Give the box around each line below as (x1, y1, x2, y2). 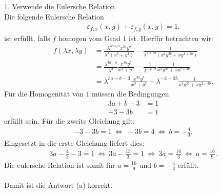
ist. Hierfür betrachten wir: (128, 32, 213, 43)
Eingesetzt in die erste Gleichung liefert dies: (4, 137, 145, 148)
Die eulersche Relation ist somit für (4, 159, 115, 170)
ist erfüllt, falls (4, 32, 50, 43)
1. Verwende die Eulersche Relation (4, 1, 115, 11)
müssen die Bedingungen (92, 88, 169, 99)
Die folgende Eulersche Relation (4, 11, 104, 22)
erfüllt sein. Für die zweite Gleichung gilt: (4, 115, 135, 126)
